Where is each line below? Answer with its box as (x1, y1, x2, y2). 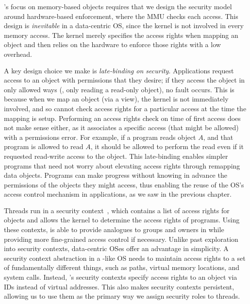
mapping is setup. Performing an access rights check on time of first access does (4, 113, 241, 123)
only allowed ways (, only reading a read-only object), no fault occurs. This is (4, 84, 234, 94)
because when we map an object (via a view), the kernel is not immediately (4, 94, 229, 104)
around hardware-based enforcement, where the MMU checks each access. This (4, 11, 238, 21)
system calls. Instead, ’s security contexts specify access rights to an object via (4, 272, 237, 282)
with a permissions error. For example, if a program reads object (4, 132, 196, 142)
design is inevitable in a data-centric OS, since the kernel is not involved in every (4, 20, 244, 31)
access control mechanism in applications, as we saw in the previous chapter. (4, 189, 232, 199)
